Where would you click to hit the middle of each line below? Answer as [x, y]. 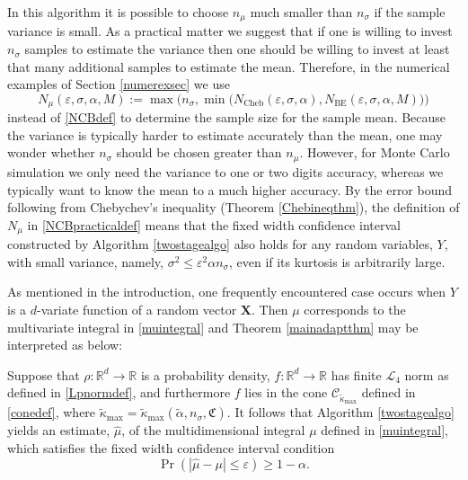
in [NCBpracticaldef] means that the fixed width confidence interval [214, 224]
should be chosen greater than [199, 152]
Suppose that [44, 374]
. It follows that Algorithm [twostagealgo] [340, 412]
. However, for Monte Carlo [375, 152]
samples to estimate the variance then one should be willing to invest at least [237, 49]
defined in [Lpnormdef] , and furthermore [119, 392]
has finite [356, 374]
